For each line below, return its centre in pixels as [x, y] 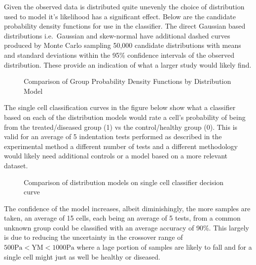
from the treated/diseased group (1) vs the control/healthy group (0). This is [121, 127]
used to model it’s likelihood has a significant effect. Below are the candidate [120, 16]
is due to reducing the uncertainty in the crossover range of [93, 237]
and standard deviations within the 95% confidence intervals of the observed [119, 55]
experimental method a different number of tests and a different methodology [121, 146]
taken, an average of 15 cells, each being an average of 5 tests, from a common [122, 218]
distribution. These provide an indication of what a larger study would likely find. [128, 64]
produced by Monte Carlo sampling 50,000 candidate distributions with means [123, 45]
